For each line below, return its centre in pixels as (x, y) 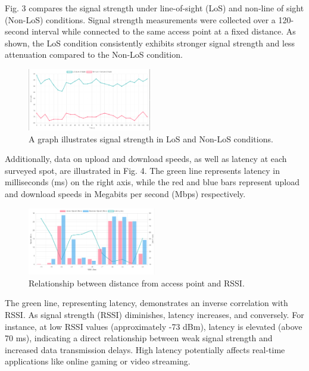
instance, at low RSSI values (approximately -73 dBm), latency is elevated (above (154, 326)
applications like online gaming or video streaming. (98, 361)
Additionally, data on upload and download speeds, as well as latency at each (146, 159)
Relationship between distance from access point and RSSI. (137, 283)
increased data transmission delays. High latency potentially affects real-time (145, 349)
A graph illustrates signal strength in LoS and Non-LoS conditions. (151, 138)
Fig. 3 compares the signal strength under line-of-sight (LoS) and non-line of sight (154, 8)
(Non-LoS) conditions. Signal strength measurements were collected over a (140, 19)
